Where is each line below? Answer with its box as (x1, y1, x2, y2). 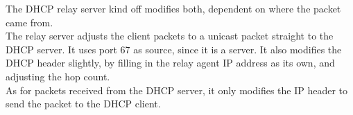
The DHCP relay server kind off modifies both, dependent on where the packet (6, 1, 341, 15)
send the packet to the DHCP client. (6, 96, 161, 111)
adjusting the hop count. (6, 69, 110, 83)
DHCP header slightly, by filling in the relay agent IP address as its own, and (6, 55, 335, 70)
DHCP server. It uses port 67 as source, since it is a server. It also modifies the (6, 42, 342, 56)
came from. (6, 15, 53, 29)
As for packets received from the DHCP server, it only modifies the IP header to (6, 82, 348, 97)
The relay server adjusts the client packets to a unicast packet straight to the (6, 28, 334, 43)
